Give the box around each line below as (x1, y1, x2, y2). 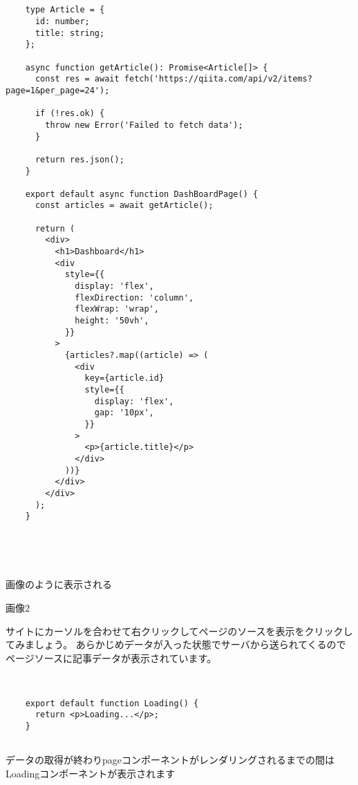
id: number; (35, 16, 90, 26)
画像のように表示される (6, 577, 112, 592)
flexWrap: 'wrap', (75, 304, 159, 314)
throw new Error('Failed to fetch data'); (45, 120, 243, 130)
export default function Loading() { (25, 698, 199, 708)
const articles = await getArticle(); (35, 200, 214, 211)
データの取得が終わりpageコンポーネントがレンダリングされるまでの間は (6, 753, 335, 767)
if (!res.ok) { (35, 108, 105, 119)
